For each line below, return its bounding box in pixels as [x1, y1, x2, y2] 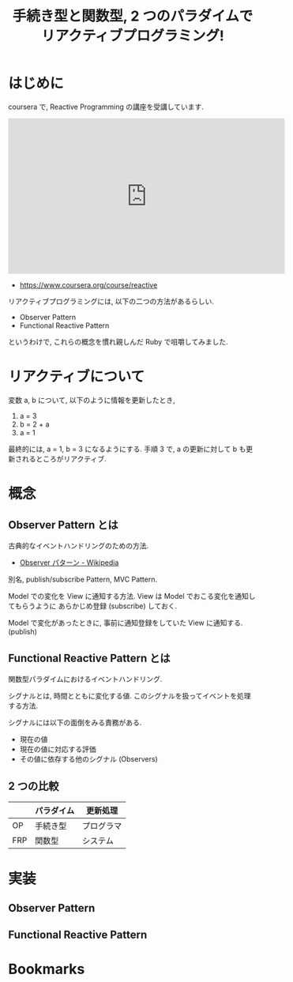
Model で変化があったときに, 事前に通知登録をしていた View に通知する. [8, 618, 243, 627]
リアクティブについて [8, 368, 145, 386]
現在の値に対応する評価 [19, 744, 96, 754]
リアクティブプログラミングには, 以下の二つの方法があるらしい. [8, 296, 215, 306]
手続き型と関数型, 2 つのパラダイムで [12, 7, 254, 25]
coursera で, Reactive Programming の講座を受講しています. [8, 102, 204, 111]
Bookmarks [8, 960, 85, 978]
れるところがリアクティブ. [21, 453, 107, 463]
